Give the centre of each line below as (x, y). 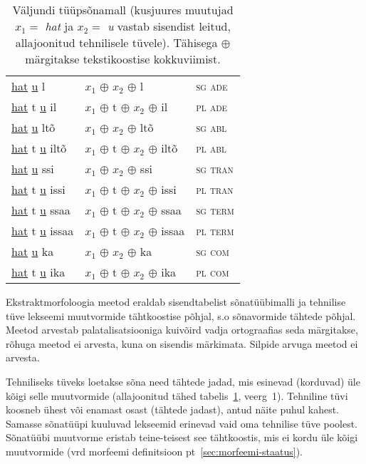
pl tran (215, 189)
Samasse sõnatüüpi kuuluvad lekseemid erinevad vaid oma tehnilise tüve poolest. (182, 423)
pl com (213, 272)
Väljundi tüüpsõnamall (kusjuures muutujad (123, 10)
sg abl (211, 127)
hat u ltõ (33, 127)
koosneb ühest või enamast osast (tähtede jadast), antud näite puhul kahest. (172, 409)
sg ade (212, 86)
